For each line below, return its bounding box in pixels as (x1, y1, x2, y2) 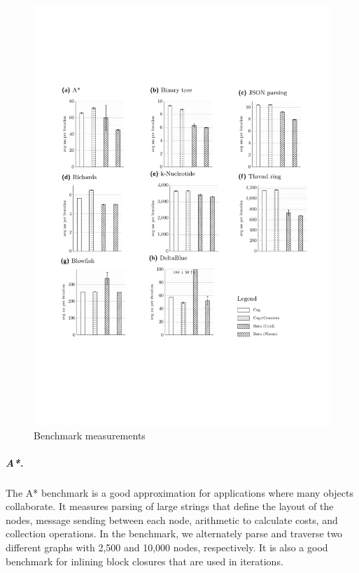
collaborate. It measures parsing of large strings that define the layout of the (6, 499, 334, 514)
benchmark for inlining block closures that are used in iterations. (6, 553, 283, 568)
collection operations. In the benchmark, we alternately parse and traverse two (6, 526, 343, 541)
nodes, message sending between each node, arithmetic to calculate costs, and (6, 512, 338, 527)
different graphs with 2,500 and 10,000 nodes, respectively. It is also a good (6, 540, 328, 555)
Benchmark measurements (34, 427, 146, 442)
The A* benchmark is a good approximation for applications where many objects (6, 485, 354, 500)
